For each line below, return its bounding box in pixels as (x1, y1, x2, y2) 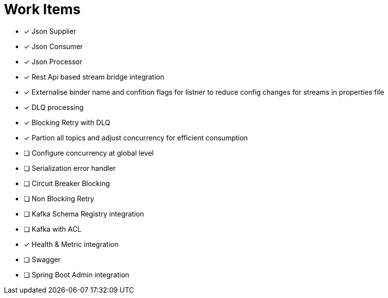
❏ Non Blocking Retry (24, 194, 94, 203)
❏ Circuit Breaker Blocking (24, 179, 110, 188)
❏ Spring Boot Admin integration (24, 270, 129, 279)
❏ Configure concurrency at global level (24, 148, 154, 157)
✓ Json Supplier (24, 27, 76, 35)
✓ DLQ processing (24, 103, 84, 111)
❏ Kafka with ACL (24, 224, 82, 233)
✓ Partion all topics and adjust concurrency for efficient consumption (24, 133, 248, 142)
